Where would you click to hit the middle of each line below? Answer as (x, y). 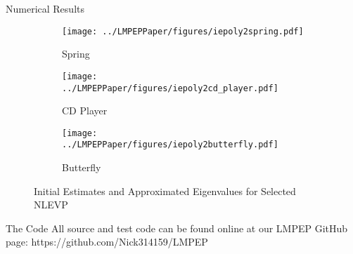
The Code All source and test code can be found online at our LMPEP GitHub (177, 228)
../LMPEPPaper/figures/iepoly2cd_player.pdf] (170, 88)
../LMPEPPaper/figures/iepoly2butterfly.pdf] (170, 145)
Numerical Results (45, 8)
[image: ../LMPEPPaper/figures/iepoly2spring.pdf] (183, 31)
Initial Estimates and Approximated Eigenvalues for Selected (165, 190)
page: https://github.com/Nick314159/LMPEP (107, 242)
